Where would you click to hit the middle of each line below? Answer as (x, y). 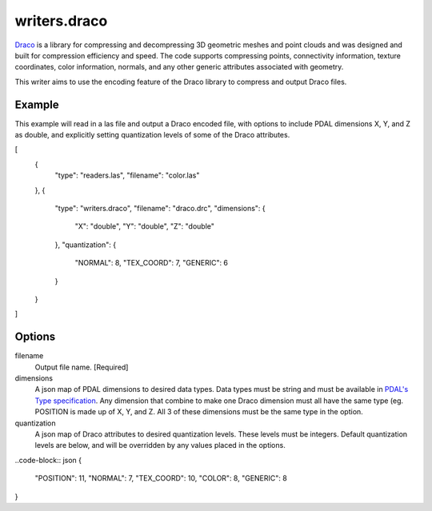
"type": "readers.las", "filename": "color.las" (127, 175)
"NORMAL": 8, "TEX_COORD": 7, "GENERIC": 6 (151, 263)
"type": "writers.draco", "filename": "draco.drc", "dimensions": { (160, 208)
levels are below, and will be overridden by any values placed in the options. (160, 445)
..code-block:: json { (48, 460)
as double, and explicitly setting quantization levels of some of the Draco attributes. (152, 135)
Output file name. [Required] (82, 367)
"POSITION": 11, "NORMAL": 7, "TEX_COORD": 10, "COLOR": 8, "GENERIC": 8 (161, 478)
